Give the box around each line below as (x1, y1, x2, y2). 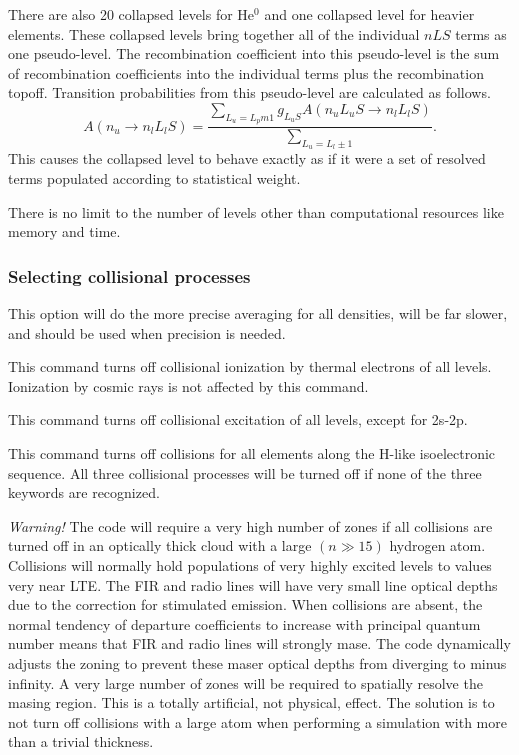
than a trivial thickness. (8, 731, 154, 752)
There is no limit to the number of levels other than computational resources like (8, 201, 504, 222)
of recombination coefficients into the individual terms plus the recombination (8, 62, 484, 83)
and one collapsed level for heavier (264, 4, 475, 24)
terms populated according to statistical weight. (8, 168, 301, 188)
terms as (455, 23, 507, 44)
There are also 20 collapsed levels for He (8, 4, 255, 24)
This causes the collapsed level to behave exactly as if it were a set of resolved (8, 148, 486, 169)
